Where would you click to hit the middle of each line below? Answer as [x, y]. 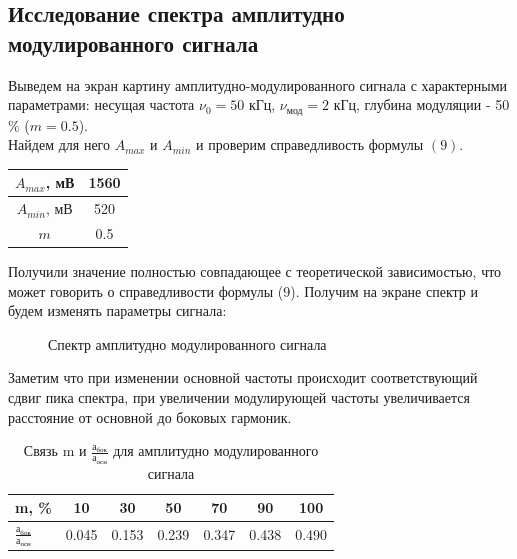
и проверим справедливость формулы [310, 144]
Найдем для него [59, 144]
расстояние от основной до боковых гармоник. [150, 416]
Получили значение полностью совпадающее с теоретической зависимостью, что [255, 271]
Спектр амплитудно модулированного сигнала [187, 343]
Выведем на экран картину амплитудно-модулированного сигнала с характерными [258, 84]
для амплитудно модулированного [216, 450]
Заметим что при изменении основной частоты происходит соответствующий [243, 377]
